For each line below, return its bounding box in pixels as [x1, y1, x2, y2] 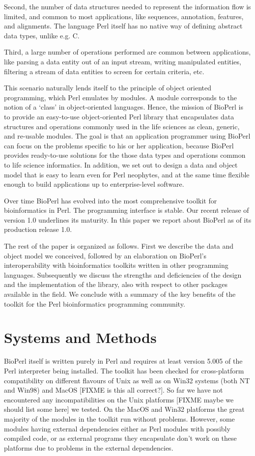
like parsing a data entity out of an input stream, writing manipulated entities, [4, 56, 241, 66]
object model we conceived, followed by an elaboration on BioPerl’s [4, 250, 206, 260]
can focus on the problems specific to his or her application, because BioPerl [4, 140, 234, 150]
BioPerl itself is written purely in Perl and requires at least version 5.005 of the [4, 356, 243, 366]
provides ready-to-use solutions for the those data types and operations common [4, 150, 246, 160]
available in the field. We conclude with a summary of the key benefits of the [4, 289, 236, 299]
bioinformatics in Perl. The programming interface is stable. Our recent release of [4, 205, 249, 215]
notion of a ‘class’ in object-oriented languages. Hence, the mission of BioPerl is [4, 102, 244, 112]
